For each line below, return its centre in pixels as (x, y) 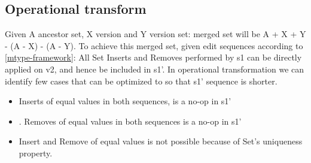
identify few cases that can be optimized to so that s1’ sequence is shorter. (141, 81)
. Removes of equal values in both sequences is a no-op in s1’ (130, 121)
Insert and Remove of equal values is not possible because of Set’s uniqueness (161, 141)
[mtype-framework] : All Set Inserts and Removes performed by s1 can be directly (153, 57)
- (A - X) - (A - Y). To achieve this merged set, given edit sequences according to (154, 45)
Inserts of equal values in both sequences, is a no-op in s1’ (125, 101)
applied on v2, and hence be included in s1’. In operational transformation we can (155, 69)
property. (36, 153)
